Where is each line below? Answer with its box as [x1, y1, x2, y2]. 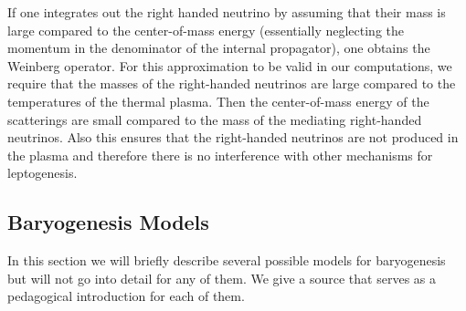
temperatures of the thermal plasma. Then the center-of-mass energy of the [7, 91, 429, 110]
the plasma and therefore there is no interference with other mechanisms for [7, 145, 433, 164]
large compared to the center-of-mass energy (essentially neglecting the [7, 20, 405, 39]
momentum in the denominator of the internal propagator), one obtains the [7, 38, 430, 57]
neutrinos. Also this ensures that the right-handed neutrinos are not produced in [7, 128, 459, 147]
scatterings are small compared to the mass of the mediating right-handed [7, 109, 422, 129]
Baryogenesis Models [7, 208, 209, 236]
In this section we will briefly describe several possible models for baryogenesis [7, 251, 446, 270]
